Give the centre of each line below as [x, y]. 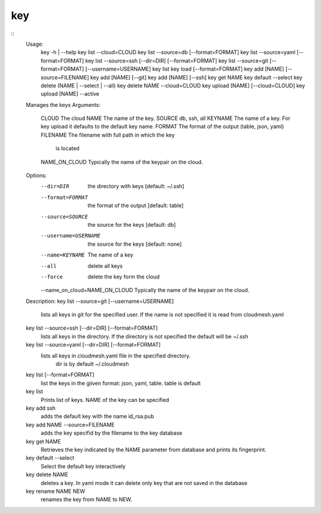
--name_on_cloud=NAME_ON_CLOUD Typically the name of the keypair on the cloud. [145, 290]
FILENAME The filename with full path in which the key [108, 135]
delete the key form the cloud [124, 277]
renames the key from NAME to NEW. [86, 499]
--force [52, 277]
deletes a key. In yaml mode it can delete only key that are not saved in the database [144, 483]
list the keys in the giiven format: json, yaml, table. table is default [121, 383]
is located [67, 148]
